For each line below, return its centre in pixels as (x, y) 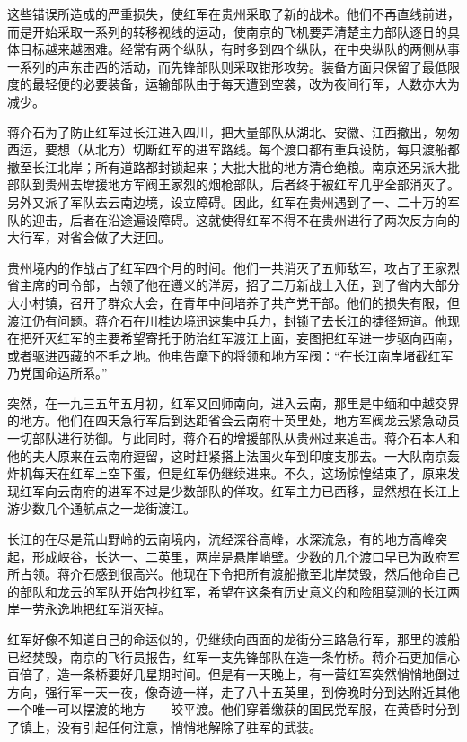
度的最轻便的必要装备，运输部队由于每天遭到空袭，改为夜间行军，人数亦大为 (233, 84)
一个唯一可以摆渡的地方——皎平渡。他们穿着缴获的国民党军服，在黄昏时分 (227, 709)
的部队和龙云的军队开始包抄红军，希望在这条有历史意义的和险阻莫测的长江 (227, 591)
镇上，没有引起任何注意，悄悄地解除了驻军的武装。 (170, 726)
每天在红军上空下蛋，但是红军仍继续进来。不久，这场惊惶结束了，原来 (239, 473)
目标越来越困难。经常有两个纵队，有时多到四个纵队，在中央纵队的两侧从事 (239, 49)
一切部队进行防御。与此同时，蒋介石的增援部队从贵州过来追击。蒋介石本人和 (233, 438)
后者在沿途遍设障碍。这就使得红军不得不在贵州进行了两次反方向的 (264, 219)
